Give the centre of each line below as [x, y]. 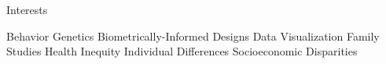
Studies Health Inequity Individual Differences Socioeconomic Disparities [182, 51]
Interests [27, 9]
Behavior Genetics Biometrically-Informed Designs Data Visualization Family [193, 36]
